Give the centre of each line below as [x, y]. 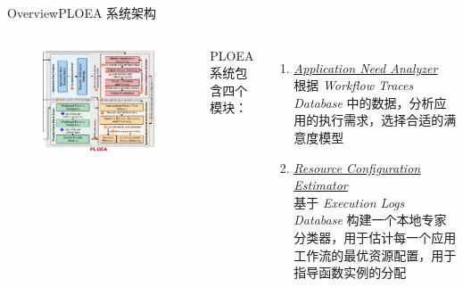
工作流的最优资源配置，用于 [375, 254]
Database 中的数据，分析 [364, 102]
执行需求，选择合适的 [381, 120]
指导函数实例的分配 [350, 272]
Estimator [321, 185]
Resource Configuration [357, 167]
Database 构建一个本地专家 [370, 220]
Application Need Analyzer [366, 67]
